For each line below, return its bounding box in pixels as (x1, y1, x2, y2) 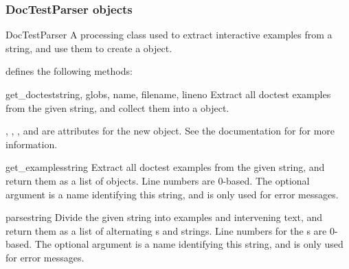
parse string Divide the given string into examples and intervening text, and (5, 210, 323, 224)
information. (5, 137, 58, 151)
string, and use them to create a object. (5, 40, 172, 55)
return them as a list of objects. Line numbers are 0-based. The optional (5, 173, 310, 187)
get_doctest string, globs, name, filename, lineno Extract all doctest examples (5, 87, 331, 101)
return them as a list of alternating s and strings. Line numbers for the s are (5, 223, 327, 237)
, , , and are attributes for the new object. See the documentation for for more (5, 124, 335, 138)
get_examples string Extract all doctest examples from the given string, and (5, 160, 325, 174)
